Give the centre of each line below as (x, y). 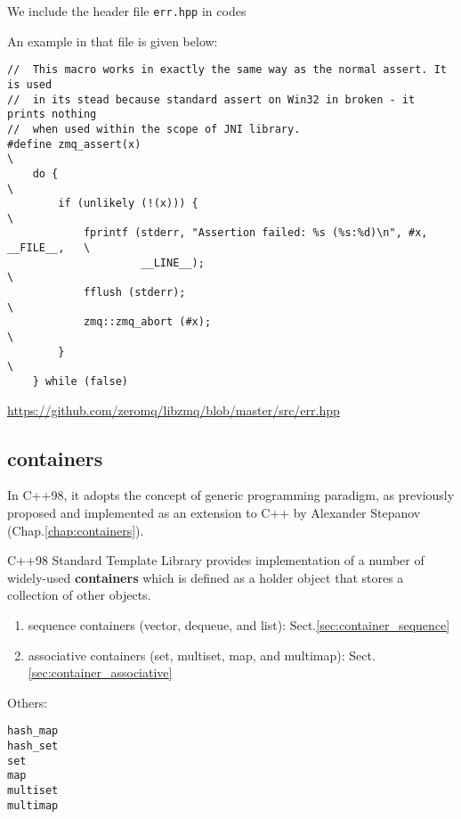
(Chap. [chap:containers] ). (76, 530)
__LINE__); (173, 262)
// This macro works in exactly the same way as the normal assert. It (227, 70)
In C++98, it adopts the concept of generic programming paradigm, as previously (231, 495)
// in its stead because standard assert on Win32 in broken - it (211, 99)
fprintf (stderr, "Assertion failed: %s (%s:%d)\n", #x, (255, 233)
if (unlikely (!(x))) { (128, 204)
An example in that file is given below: (113, 41)
